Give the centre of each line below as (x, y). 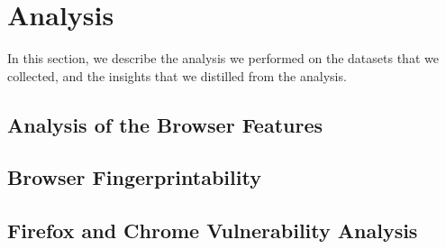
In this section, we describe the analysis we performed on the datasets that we (223, 58)
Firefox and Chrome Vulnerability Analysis (213, 231)
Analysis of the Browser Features (165, 124)
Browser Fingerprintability (134, 177)
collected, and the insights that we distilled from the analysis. (177, 75)
